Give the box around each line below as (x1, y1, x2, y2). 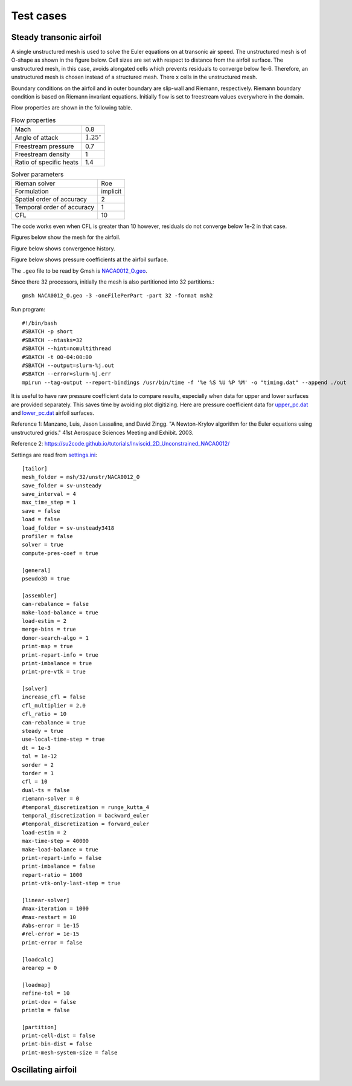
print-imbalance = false (22, 863, 95, 870)
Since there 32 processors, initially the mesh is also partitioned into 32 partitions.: (11, 278, 214, 285)
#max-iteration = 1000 (22, 905, 89, 912)
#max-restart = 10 (22, 914, 77, 920)
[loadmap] (22, 981, 51, 988)
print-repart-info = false (22, 854, 102, 861)
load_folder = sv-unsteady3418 (22, 524, 115, 532)
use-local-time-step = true (22, 736, 105, 743)
